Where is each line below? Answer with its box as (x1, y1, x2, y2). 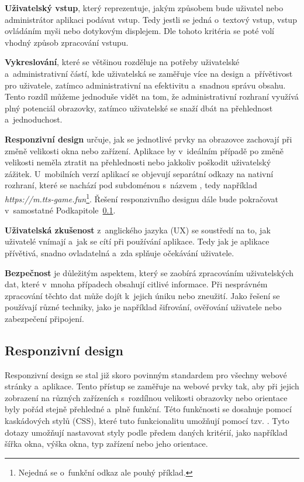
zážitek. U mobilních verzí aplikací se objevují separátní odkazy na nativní (5, 167, 274, 179)
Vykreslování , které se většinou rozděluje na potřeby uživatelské (5, 56, 240, 68)
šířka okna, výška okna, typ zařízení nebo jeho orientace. (5, 437, 208, 450)
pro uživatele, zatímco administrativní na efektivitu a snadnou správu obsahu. (5, 79, 286, 91)
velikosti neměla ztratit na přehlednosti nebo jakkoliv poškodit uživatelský (5, 156, 271, 168)
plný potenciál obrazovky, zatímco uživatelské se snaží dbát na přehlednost (5, 101, 273, 114)
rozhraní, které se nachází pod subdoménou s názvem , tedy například (5, 179, 257, 191)
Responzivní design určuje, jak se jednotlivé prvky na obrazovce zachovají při (5, 133, 292, 145)
